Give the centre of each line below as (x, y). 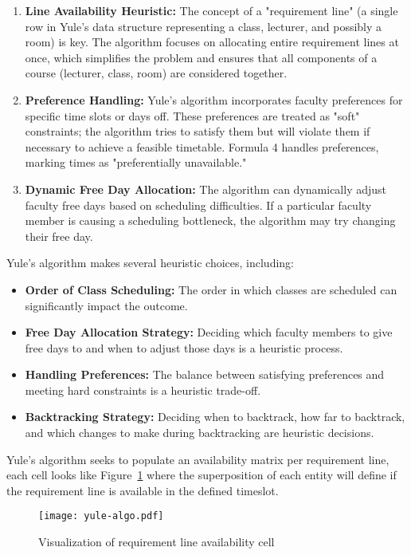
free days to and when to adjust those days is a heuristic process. (184, 347)
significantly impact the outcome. (106, 305)
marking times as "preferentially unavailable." (136, 162)
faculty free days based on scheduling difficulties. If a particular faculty (198, 205)
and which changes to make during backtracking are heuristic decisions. (200, 433)
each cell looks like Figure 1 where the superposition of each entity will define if (202, 475)
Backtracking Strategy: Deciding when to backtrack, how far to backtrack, (215, 417)
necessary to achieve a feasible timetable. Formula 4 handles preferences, (202, 146)
